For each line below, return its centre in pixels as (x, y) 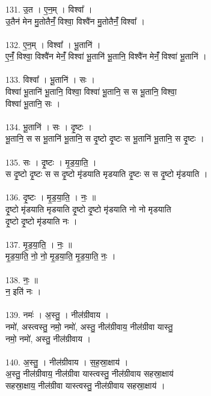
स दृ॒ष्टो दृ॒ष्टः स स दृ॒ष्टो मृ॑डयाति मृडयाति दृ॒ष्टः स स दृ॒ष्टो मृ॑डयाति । (107, 174)
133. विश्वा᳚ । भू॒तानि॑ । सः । (50, 79)
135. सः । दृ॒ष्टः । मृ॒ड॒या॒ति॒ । (51, 162)
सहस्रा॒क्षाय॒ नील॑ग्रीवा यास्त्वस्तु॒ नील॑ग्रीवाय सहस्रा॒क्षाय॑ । (85, 385)
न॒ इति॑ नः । (23, 291)
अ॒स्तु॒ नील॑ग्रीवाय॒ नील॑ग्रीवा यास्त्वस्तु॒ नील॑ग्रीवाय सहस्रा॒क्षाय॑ (90, 373)
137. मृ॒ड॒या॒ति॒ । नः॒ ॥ (39, 244)
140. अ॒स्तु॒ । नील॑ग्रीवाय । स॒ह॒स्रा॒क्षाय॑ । (67, 361)
